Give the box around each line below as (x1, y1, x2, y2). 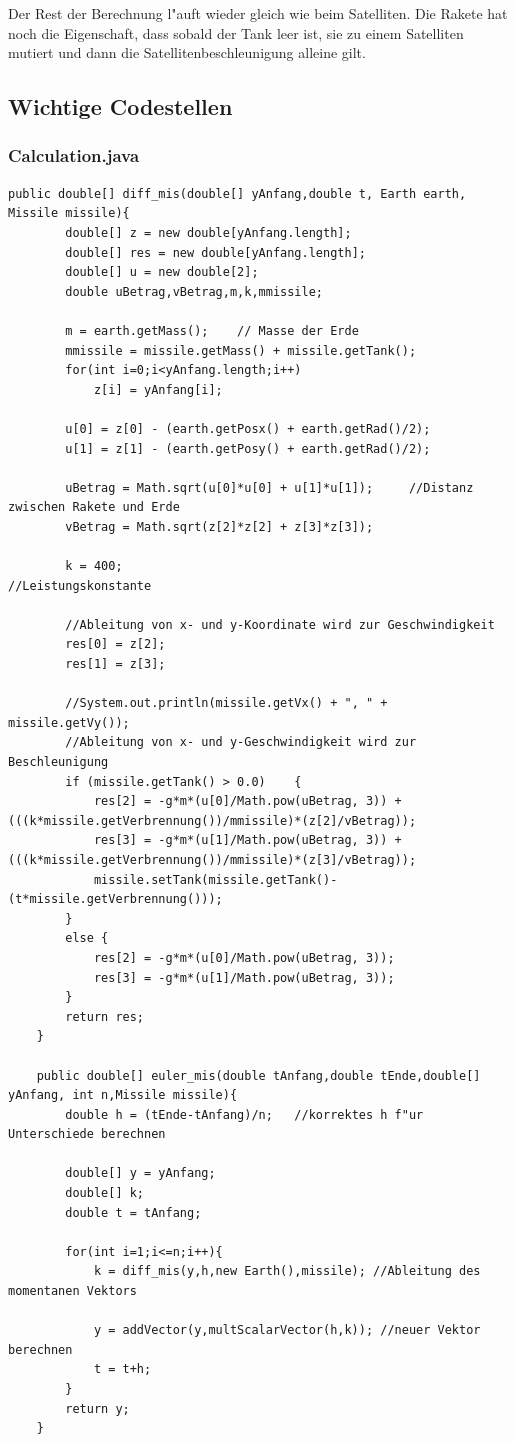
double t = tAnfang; (65, 1205, 202, 1220)
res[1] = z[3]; (65, 657, 166, 672)
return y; (65, 1401, 130, 1416)
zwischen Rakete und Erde (8, 500, 180, 515)
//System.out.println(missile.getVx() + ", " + (65, 696, 388, 711)
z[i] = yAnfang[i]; (93, 382, 223, 397)
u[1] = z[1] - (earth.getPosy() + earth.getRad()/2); (65, 441, 431, 456)
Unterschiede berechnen (8, 1127, 166, 1142)
